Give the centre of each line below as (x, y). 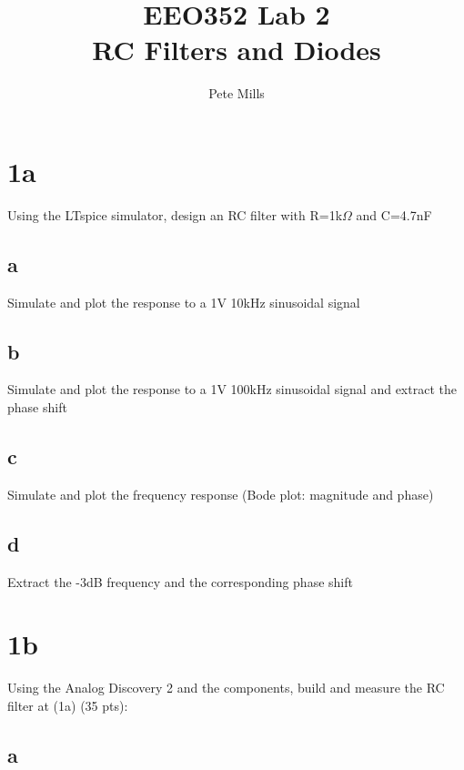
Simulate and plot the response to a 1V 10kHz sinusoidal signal (184, 302)
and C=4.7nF (394, 214)
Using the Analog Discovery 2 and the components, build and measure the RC (226, 688)
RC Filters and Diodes (237, 50)
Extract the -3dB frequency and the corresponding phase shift (180, 581)
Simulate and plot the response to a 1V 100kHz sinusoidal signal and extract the (232, 389)
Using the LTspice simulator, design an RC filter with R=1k (175, 214)
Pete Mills (237, 93)
